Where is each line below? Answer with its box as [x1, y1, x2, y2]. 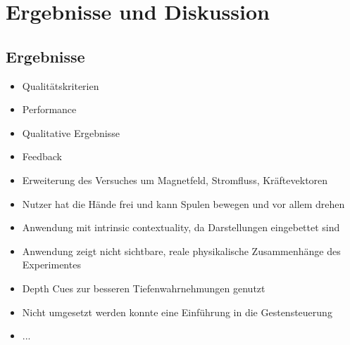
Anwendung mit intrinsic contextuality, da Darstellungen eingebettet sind [22, 220, 340, 235]
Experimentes [22, 257, 81, 272]
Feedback [22, 149, 62, 164]
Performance [22, 102, 77, 117]
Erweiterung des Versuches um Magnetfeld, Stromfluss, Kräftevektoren [22, 172, 328, 187]
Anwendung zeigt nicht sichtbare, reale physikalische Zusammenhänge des [22, 243, 341, 258]
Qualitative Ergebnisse [22, 125, 120, 140]
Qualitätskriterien [22, 78, 99, 93]
